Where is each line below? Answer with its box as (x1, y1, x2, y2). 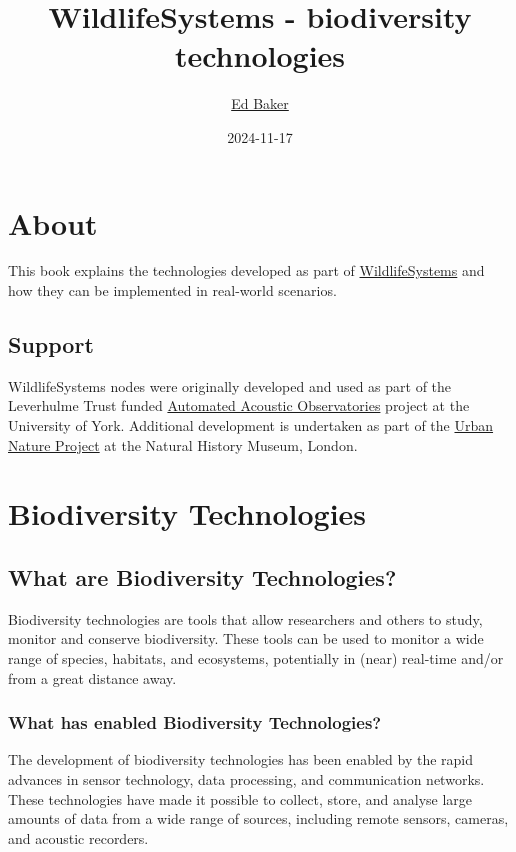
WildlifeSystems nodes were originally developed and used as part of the (8, 375, 452, 396)
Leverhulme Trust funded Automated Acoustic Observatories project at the (8, 395, 470, 416)
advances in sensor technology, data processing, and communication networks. (8, 768, 485, 789)
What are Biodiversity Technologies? (8, 561, 397, 592)
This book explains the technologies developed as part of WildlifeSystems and (8, 260, 485, 281)
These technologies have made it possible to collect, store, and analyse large (8, 788, 473, 809)
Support (8, 329, 94, 360)
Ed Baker (231, 93, 289, 114)
